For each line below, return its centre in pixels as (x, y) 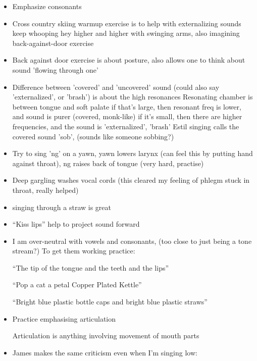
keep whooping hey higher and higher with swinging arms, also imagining (126, 33)
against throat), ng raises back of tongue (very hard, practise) (108, 163)
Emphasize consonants (47, 6)
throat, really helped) (45, 190)
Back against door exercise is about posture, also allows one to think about (129, 60)
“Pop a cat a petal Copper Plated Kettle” (77, 285)
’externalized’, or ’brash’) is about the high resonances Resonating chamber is (133, 97)
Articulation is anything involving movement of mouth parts (106, 336)
